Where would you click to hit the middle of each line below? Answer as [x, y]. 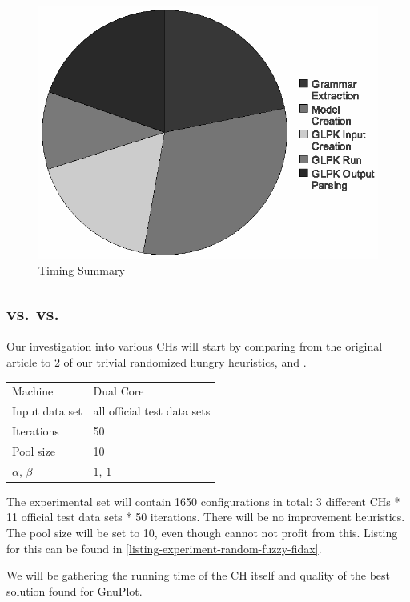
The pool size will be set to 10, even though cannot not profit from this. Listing [202, 533]
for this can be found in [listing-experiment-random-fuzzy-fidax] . [164, 548]
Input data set [47, 411]
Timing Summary [82, 269]
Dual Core [119, 391]
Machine [33, 391]
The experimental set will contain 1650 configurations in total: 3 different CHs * [203, 501]
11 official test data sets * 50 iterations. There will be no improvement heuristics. [206, 517]
